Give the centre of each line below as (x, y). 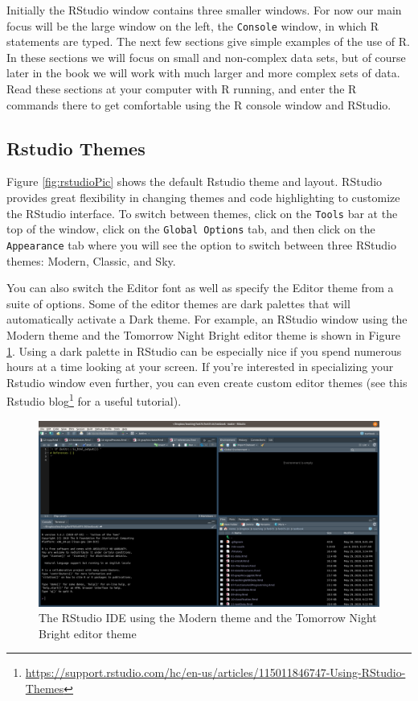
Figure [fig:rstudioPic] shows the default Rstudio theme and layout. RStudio (195, 181)
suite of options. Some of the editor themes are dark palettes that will (178, 303)
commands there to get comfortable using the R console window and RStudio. (199, 104)
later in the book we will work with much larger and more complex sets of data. (203, 73)
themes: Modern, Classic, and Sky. (91, 260)
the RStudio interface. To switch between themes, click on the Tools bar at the (202, 213)
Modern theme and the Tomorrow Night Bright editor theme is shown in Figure (203, 334)
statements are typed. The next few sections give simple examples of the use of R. (208, 41)
